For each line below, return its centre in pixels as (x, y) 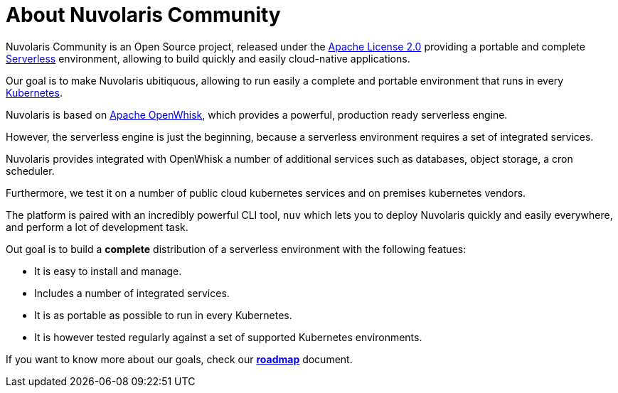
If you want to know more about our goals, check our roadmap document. (179, 359)
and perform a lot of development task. (97, 227)
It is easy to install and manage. (108, 271)
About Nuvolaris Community (143, 15)
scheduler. (30, 171)
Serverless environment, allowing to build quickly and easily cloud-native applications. (208, 58)
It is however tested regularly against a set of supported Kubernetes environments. (228, 337)
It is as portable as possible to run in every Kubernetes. (163, 315)
